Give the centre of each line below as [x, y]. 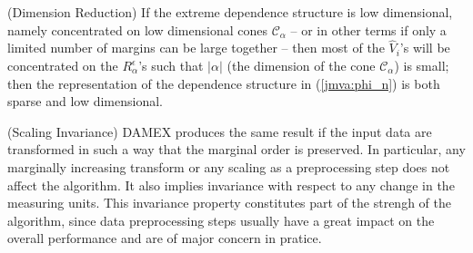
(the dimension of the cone [301, 65]
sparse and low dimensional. [85, 101]
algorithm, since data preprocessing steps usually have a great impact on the [221, 220]
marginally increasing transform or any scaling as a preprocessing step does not [229, 166]
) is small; [422, 65]
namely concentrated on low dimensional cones [138, 29]
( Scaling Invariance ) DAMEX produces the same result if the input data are [220, 131]
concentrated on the [63, 65]
